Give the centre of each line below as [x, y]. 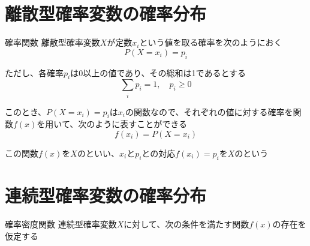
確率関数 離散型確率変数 [52, 42]
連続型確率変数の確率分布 [106, 195]
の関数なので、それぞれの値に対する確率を [209, 111]
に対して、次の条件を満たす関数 [186, 223]
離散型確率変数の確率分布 [106, 13]
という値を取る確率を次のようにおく [211, 42]
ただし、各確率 [34, 72]
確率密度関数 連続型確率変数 [61, 223]
